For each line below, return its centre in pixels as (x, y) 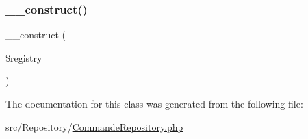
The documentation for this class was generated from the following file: (154, 103)
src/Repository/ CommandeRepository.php (94, 126)
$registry (24, 57)
